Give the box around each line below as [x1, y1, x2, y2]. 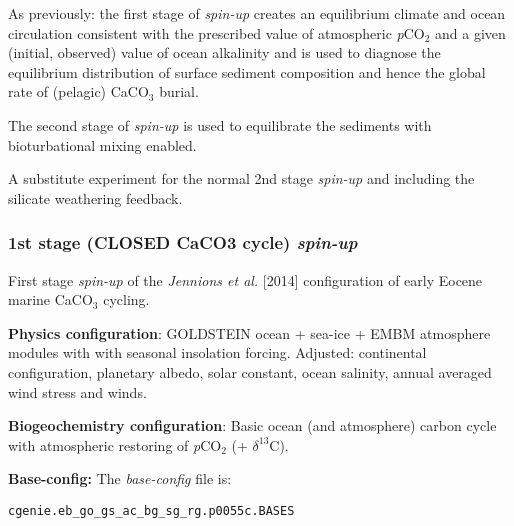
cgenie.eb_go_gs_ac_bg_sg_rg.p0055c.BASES [8, 503, 295, 518]
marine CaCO [8, 289, 93, 310]
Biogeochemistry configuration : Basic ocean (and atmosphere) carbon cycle [8, 415, 497, 436]
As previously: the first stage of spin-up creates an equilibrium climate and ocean [8, 3, 506, 23]
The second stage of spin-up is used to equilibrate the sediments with [8, 114, 432, 135]
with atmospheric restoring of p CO [8, 434, 222, 455]
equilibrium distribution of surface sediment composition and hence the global [8, 61, 486, 82]
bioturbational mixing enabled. [8, 134, 197, 155]
